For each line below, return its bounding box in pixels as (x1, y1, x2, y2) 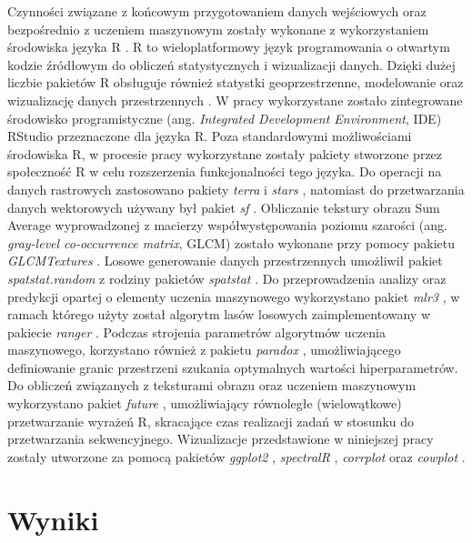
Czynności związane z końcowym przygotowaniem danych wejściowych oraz (7, 2, 427, 20)
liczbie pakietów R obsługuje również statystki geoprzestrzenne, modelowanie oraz (7, 73, 464, 92)
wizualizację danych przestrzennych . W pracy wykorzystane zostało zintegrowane (7, 90, 463, 109)
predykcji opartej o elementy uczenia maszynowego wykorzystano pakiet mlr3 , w (7, 287, 460, 306)
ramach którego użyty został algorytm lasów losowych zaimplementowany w (7, 305, 431, 324)
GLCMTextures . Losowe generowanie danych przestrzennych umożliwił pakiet (7, 251, 443, 270)
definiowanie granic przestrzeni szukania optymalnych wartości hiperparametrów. (7, 357, 458, 377)
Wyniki (7, 500, 99, 538)
